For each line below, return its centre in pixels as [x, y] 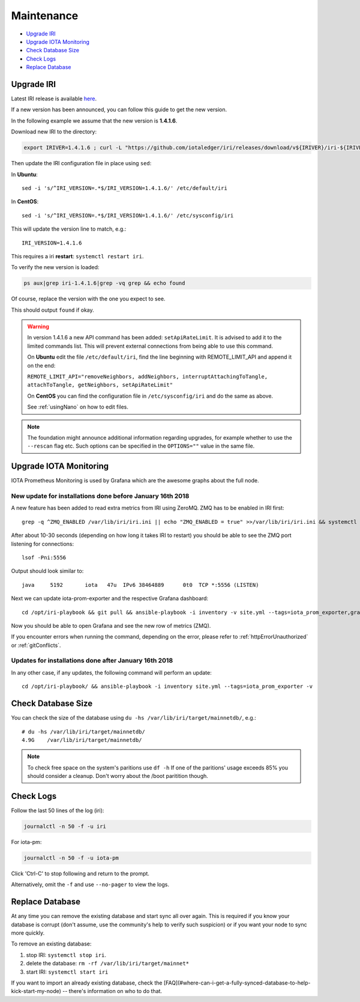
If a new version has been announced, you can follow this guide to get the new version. [119, 110]
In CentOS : [25, 202]
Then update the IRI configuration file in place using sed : [81, 163]
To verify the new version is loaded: [55, 267]
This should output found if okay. [52, 310]
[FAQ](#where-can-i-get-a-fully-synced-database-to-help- [237, 983]
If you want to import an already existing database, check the [87, 983]
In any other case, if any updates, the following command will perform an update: [112, 672]
